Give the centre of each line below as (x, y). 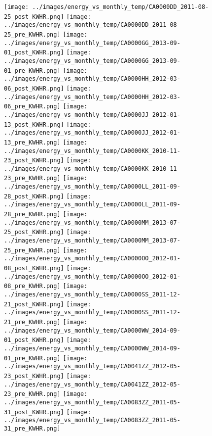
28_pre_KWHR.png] (32, 215)
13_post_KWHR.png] (34, 124)
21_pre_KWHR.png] (32, 322)
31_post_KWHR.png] (34, 412)
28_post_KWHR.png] (34, 196)
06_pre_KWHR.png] (32, 107)
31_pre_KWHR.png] (32, 428)
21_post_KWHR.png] (34, 304)
